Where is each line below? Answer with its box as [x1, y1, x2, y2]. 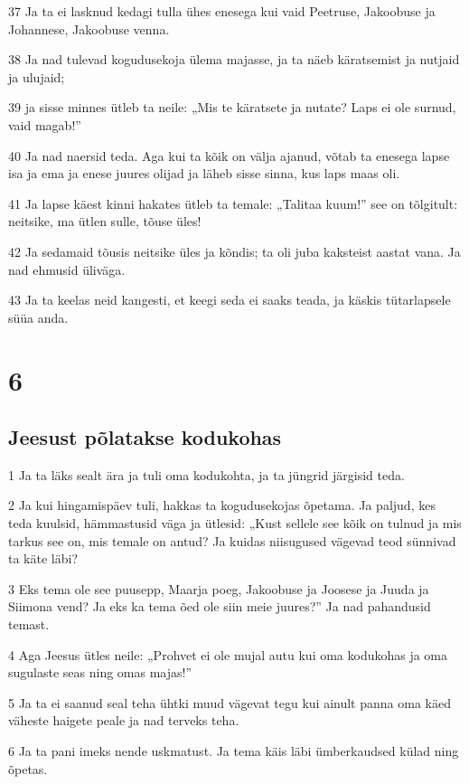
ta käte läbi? [8, 549, 78, 568]
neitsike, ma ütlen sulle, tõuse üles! [8, 212, 202, 231]
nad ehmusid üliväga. [8, 260, 126, 279]
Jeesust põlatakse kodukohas [8, 423, 282, 451]
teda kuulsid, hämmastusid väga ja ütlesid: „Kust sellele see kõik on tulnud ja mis [8, 514, 462, 533]
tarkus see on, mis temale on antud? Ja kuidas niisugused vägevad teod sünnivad [8, 531, 456, 550]
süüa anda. [8, 307, 69, 326]
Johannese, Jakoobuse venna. [8, 19, 170, 38]
